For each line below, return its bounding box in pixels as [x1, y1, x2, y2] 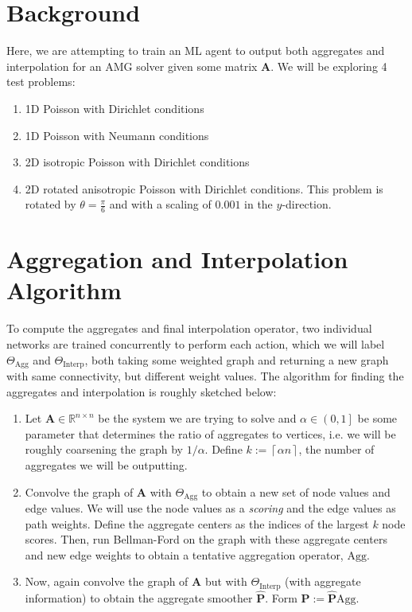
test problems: [6, 73, 76, 90]
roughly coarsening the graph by [25, 441, 183, 458]
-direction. [282, 196, 332, 212]
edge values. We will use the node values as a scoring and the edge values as [25, 500, 396, 516]
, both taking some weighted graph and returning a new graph [84, 351, 389, 368]
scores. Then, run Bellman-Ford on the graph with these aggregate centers [25, 531, 387, 548]
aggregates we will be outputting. [25, 457, 188, 474]
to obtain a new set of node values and [201, 483, 391, 500]
